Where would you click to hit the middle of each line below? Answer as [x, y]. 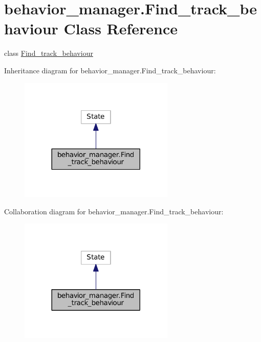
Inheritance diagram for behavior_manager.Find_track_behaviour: [110, 70]
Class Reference [121, 28]
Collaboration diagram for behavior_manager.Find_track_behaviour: [114, 211]
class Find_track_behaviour [49, 53]
